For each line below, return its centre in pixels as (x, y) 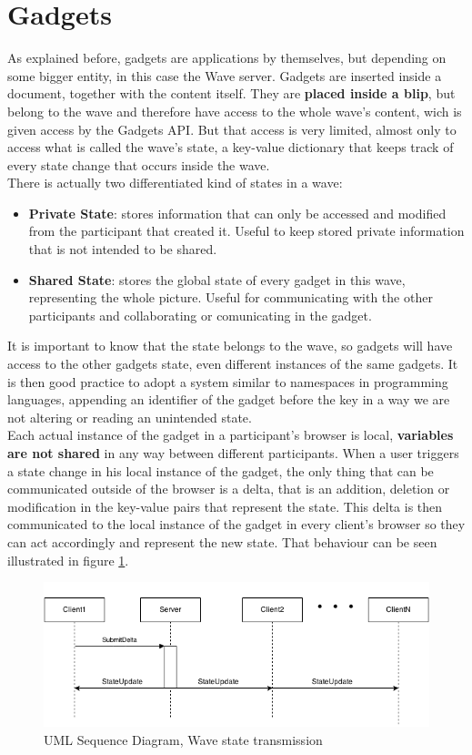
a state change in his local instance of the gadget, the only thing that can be (221, 470)
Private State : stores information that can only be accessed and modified (237, 213)
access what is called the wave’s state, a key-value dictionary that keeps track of (231, 147)
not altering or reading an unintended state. (130, 417)
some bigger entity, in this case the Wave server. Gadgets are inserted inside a (225, 75)
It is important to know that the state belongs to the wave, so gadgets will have (230, 346)
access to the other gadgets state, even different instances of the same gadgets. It (233, 364)
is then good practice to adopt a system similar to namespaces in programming (228, 381)
